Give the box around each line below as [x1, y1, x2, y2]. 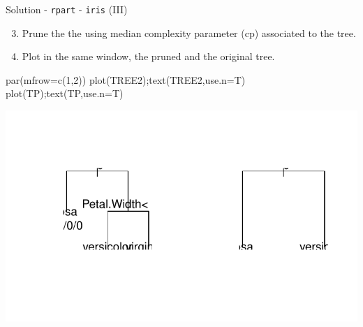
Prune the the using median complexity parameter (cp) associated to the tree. [22, 25, 356, 40]
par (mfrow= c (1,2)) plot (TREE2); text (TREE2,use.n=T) [6, 72, 246, 87]
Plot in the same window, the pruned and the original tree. [22, 49, 275, 64]
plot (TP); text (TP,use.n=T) [6, 86, 124, 101]
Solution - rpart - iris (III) [6, 2, 128, 16]
